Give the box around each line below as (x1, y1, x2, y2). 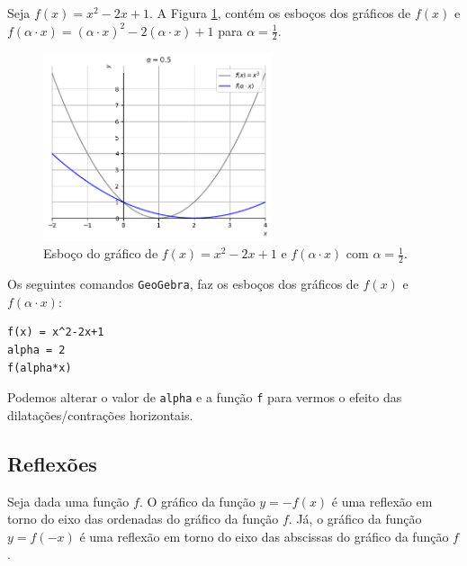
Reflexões (7, 449, 97, 477)
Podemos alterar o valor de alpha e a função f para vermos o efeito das (7, 388, 402, 407)
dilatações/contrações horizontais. (7, 405, 193, 424)
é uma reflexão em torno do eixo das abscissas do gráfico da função (79, 526, 449, 545)
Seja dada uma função (7, 491, 130, 510)
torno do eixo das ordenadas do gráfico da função (7, 509, 279, 528)
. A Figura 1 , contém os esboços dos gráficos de (148, 4, 411, 22)
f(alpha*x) (7, 361, 72, 374)
